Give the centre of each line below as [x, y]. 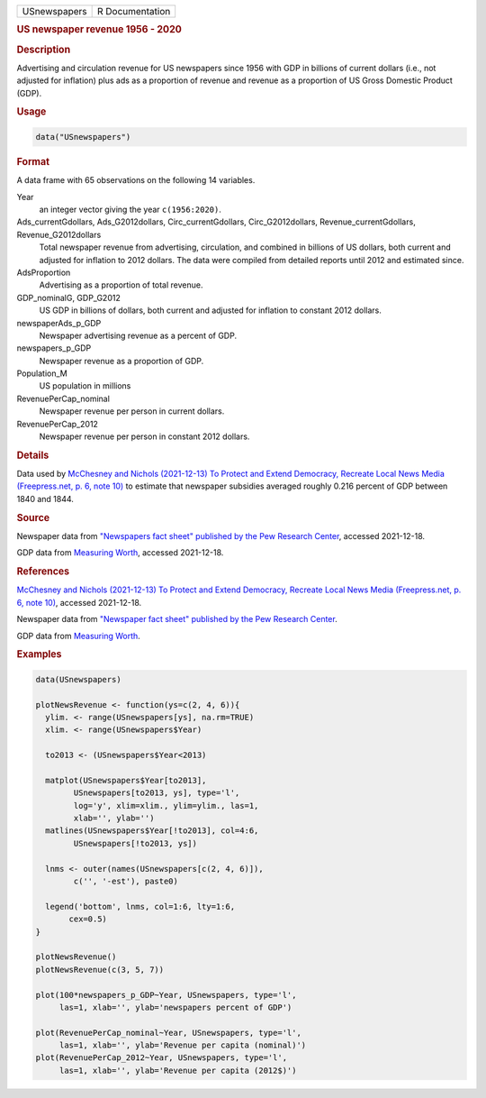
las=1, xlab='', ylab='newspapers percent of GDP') [175, 1007]
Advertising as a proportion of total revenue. [121, 285]
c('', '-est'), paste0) [126, 881]
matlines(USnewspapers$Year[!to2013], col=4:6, [152, 831]
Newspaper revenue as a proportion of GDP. [121, 361]
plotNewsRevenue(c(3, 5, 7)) [100, 970]
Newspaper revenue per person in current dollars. [132, 411]
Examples [39, 654]
